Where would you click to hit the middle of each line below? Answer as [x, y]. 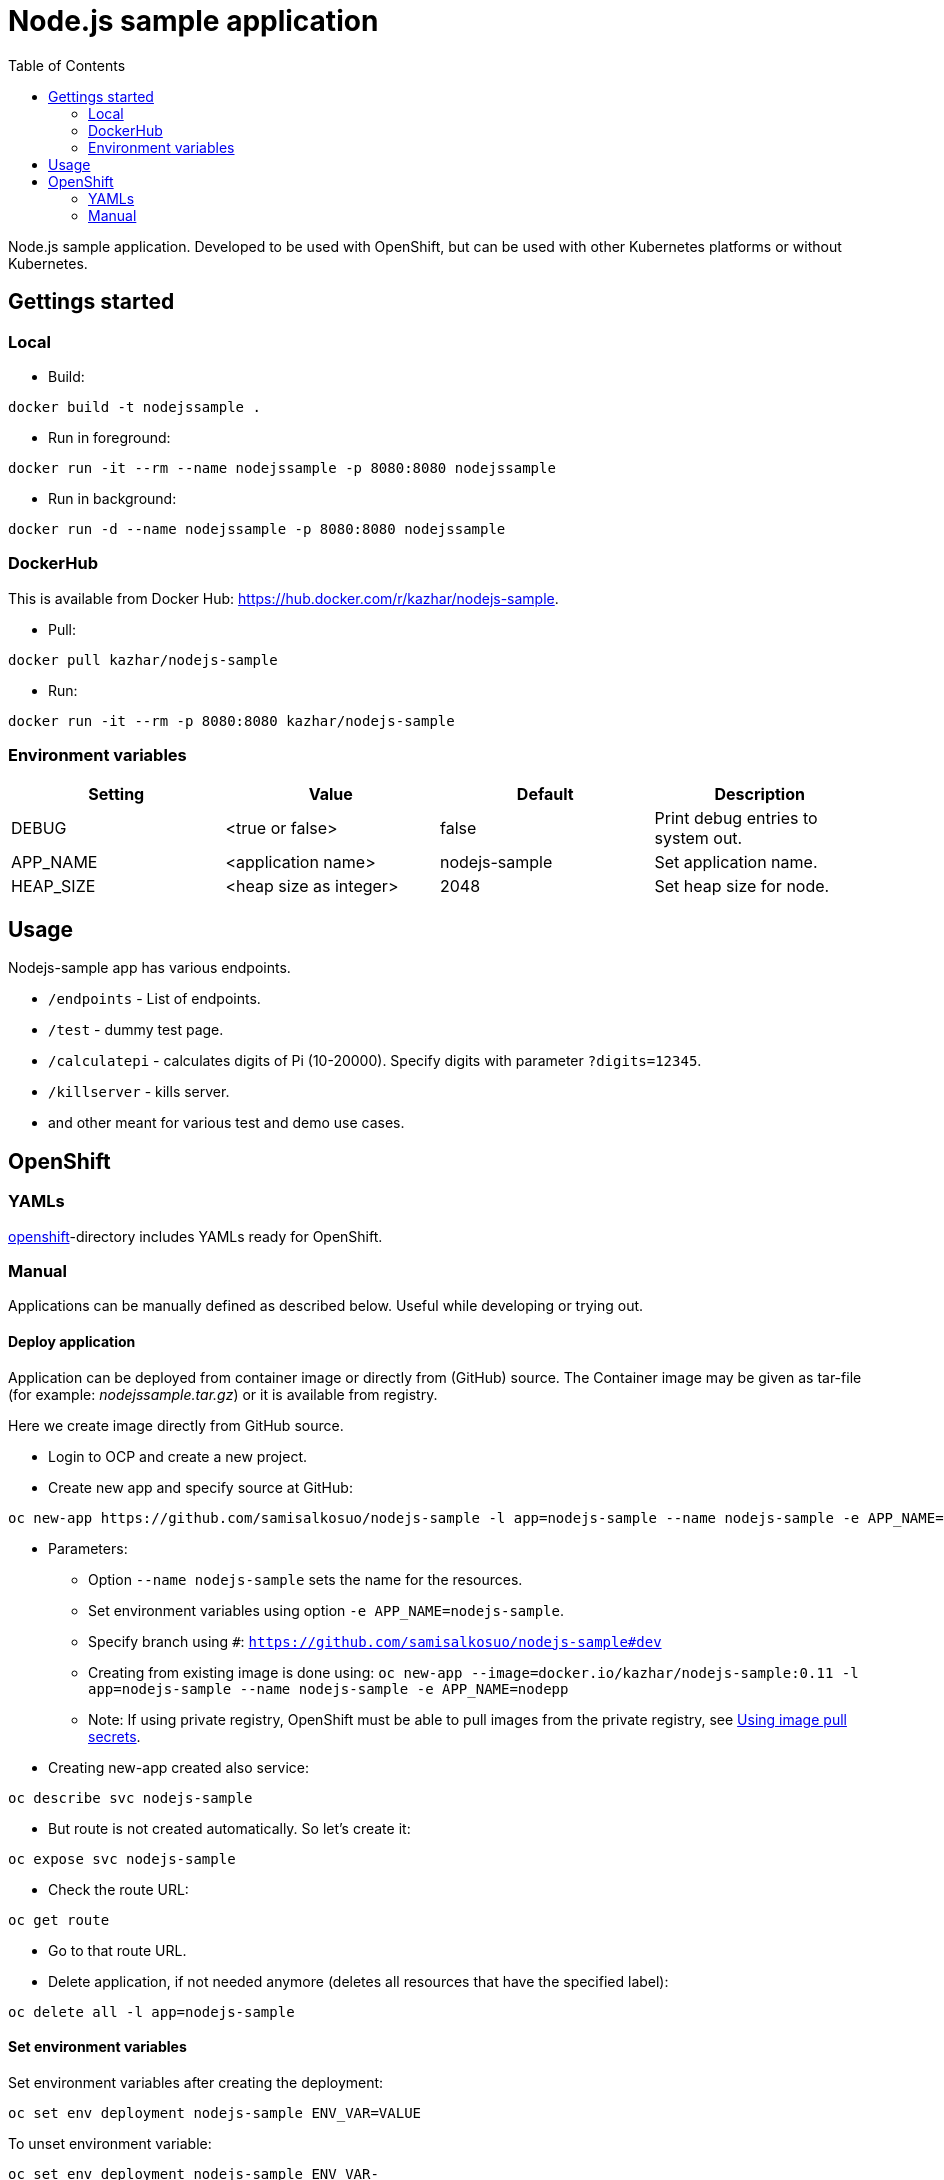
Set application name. [736, 862]
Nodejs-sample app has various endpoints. [149, 968]
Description [759, 794]
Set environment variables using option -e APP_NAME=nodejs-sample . [326, 1610]
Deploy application [72, 1341]
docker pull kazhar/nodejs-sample [143, 659]
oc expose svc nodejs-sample [122, 1858]
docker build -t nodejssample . [134, 406]
